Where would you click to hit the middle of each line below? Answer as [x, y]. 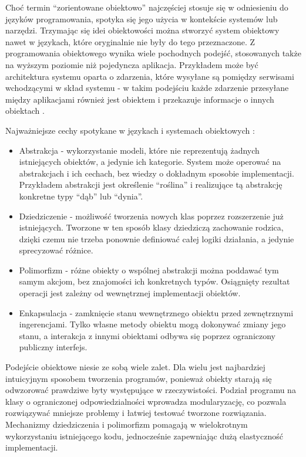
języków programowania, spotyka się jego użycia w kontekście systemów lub [142, 18]
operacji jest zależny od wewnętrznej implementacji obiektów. [130, 293]
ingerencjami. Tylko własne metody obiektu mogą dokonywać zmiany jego [152, 324]
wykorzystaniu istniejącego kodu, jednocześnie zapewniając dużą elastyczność [144, 436]
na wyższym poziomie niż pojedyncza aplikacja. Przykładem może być [132, 64]
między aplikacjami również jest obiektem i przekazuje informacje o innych [140, 99]
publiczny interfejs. [53, 347]
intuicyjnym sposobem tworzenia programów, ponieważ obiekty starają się [139, 378]
